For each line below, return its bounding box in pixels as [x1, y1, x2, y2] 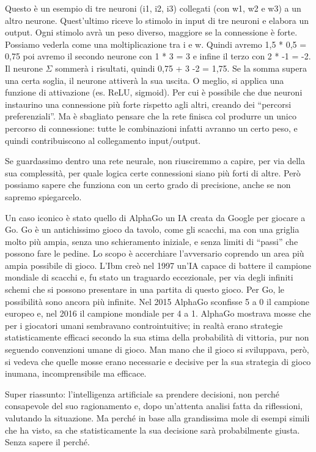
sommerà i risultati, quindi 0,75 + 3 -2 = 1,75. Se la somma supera [55, 61, 307, 74]
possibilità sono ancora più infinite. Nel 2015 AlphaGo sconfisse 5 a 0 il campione [5, 295, 309, 307]
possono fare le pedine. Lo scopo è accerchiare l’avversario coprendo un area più [5, 247, 304, 260]
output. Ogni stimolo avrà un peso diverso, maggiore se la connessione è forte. [5, 26, 298, 39]
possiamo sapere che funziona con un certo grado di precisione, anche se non [5, 178, 291, 191]
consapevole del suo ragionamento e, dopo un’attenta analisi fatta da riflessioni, [5, 399, 303, 412]
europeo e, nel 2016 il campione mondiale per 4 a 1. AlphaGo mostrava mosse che [5, 307, 311, 320]
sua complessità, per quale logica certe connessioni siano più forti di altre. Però [5, 166, 301, 179]
